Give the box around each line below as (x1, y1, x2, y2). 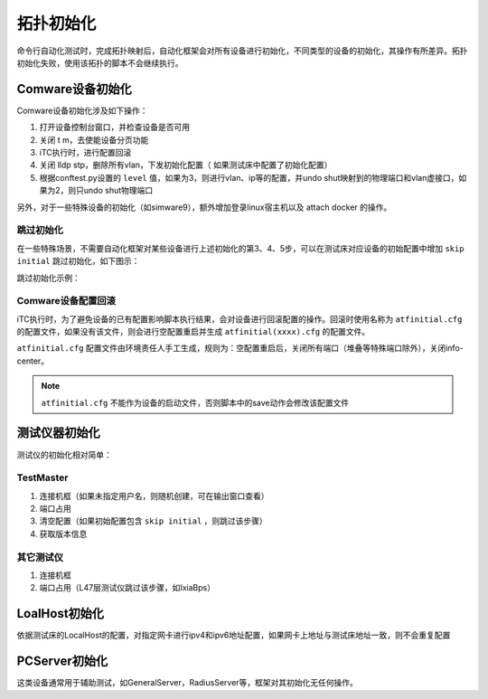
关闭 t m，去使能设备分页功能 (39, 134, 149, 145)
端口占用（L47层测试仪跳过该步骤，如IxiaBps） (39, 582, 216, 593)
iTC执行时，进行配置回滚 (39, 147, 132, 158)
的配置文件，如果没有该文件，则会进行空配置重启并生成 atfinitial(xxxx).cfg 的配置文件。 (16, 326, 371, 337)
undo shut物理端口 (83, 185, 154, 196)
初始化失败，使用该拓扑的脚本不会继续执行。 (16, 57, 183, 68)
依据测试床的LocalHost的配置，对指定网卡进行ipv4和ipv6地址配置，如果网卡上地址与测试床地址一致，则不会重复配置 (16, 629, 451, 641)
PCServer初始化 (16, 654, 108, 669)
